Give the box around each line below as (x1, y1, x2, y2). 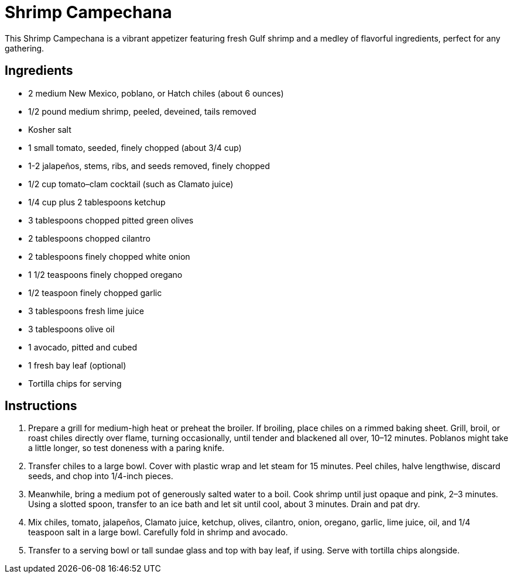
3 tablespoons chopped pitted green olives (28, 215, 194, 225)
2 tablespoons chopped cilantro (28, 233, 151, 243)
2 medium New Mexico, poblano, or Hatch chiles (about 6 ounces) (28, 88, 284, 98)
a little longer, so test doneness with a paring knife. (28, 443, 225, 453)
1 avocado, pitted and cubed (28, 342, 138, 352)
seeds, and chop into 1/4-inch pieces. (28, 471, 173, 481)
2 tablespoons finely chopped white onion (28, 251, 190, 262)
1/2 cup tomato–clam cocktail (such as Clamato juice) (28, 178, 234, 189)
